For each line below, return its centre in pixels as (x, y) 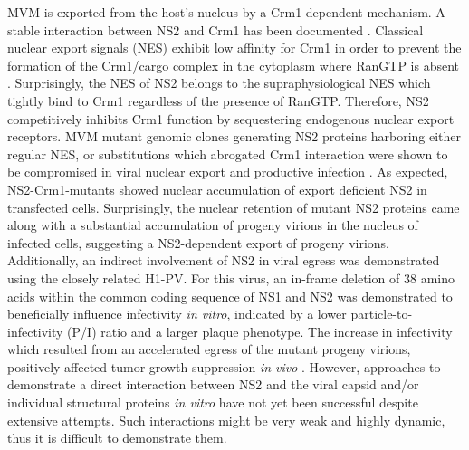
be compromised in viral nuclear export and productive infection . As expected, (228, 172)
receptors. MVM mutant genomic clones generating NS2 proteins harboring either (234, 136)
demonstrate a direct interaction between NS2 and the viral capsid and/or (213, 384)
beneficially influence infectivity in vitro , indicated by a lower (177, 314)
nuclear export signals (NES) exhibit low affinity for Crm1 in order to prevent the (234, 48)
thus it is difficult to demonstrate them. (117, 438)
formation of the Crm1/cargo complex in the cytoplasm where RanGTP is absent (234, 65)
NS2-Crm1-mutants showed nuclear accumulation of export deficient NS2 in (217, 189)
